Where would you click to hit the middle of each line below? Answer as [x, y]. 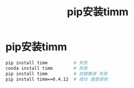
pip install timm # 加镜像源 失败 [56, 73]
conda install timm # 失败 [47, 68]
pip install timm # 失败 [47, 63]
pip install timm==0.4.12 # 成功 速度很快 [56, 79]
